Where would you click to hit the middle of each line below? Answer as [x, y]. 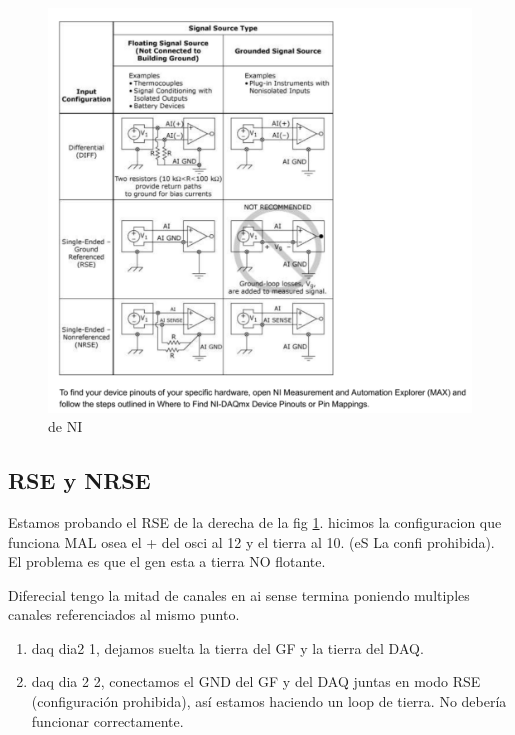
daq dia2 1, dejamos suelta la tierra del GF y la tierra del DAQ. [227, 647]
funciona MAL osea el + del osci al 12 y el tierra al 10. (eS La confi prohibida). [251, 541]
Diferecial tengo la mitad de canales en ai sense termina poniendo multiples [239, 594]
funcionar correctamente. [107, 720]
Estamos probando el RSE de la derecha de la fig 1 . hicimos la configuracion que [255, 521]
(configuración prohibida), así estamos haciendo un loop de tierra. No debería [269, 701]
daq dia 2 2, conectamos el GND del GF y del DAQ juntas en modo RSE [256, 681]
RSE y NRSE [79, 480]
